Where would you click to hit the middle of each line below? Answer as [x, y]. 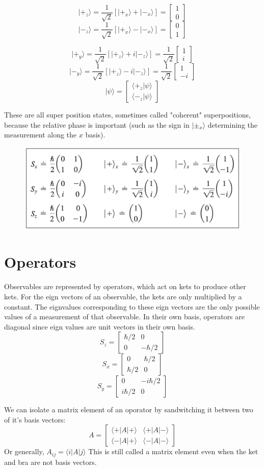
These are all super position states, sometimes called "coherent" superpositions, [127, 114]
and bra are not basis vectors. [50, 462]
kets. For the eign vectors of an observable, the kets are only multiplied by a [123, 296]
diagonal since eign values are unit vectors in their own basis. [100, 326]
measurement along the [41, 135]
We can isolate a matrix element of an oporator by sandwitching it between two [129, 409]
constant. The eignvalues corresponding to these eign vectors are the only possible [132, 306]
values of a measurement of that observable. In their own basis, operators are [124, 316]
